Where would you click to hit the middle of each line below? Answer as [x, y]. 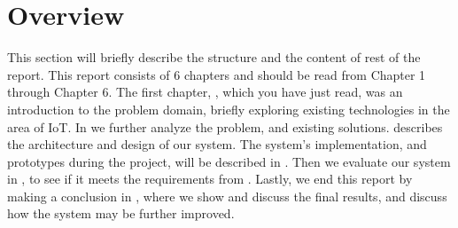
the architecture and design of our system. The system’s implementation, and [217, 144]
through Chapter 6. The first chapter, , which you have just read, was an [205, 92]
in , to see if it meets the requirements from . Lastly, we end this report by [210, 179]
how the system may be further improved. [121, 213]
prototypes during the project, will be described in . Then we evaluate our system [229, 161]
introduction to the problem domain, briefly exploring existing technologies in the [229, 109]
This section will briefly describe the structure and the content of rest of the [214, 57]
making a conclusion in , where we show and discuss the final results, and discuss [227, 196]
